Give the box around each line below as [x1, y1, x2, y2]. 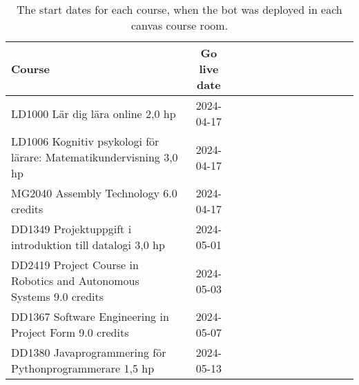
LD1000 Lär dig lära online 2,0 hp [11, 105, 176, 121]
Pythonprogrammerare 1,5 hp [11, 360, 155, 376]
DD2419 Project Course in [11, 257, 139, 273]
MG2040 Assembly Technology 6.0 [11, 185, 177, 201]
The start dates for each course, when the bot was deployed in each [17, 1, 342, 17]
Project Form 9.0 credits [11, 324, 129, 340]
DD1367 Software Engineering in [11, 308, 169, 324]
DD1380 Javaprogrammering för [11, 344, 166, 360]
